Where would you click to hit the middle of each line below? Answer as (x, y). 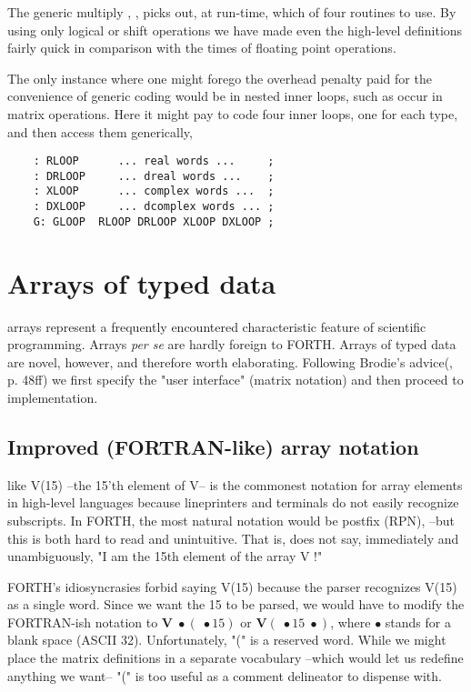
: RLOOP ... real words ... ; (154, 161)
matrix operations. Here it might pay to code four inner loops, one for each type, (233, 113)
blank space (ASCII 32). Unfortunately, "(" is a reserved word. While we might (227, 640)
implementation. (53, 397)
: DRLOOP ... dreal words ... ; (154, 176)
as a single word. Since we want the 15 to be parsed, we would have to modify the (236, 604)
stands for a (418, 622)
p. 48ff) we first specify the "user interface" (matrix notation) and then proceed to (235, 380)
